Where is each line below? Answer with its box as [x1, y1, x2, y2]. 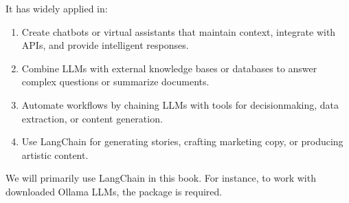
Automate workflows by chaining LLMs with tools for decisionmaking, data [21, 97, 339, 111]
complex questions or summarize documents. [21, 74, 210, 89]
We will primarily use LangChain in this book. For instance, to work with [5, 171, 316, 185]
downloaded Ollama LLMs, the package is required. [5, 184, 223, 198]
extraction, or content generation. [21, 111, 163, 125]
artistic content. [21, 147, 89, 162]
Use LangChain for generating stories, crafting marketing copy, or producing [21, 134, 344, 149]
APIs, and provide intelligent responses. [21, 38, 189, 52]
